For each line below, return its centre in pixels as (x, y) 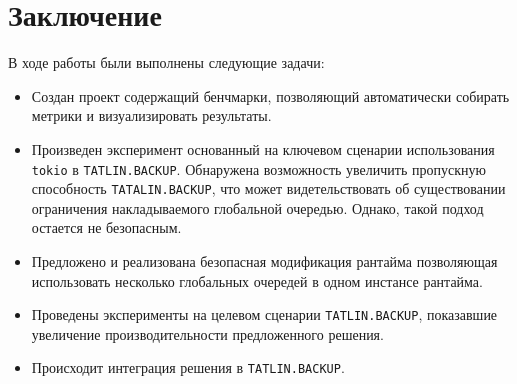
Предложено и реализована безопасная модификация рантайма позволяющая (264, 261)
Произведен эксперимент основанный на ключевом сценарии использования (263, 148)
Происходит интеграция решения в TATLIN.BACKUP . (188, 367)
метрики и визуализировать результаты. (151, 115)
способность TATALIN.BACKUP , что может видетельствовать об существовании (268, 188)
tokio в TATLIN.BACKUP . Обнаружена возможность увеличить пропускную (258, 168)
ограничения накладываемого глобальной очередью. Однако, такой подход (257, 207)
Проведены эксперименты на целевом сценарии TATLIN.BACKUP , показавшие (264, 314)
